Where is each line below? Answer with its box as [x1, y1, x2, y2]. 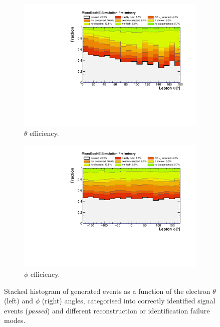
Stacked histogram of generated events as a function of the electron [4, 285, 210, 296]
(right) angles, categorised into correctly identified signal [42, 295, 215, 306]
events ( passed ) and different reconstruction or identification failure [4, 305, 210, 315]
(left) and [4, 295, 33, 306]
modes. [4, 315, 26, 325]
